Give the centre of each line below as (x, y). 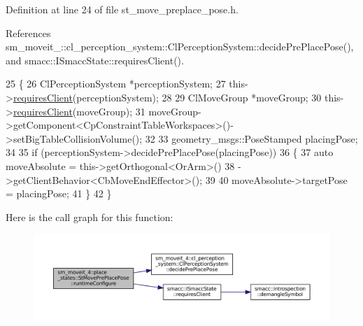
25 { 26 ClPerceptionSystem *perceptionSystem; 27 (116, 84)
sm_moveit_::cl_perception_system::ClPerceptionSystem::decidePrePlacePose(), (180, 47)
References (28, 33)
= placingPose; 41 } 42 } (59, 193)
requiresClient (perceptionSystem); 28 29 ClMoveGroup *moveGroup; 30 (167, 97)
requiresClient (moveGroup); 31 (79, 111)
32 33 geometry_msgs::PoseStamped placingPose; (251, 138)
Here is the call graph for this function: (90, 217)
